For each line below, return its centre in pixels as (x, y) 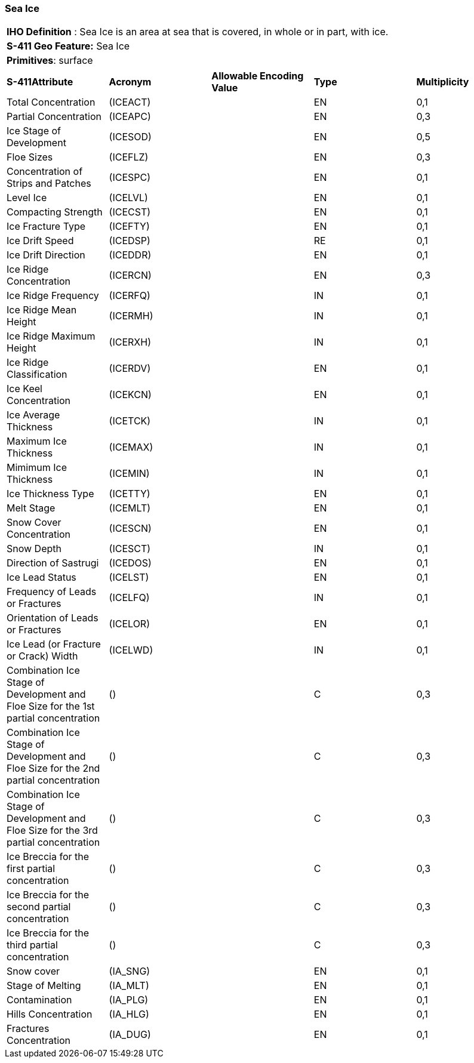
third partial (32, 945)
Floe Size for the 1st (51, 706)
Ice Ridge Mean (42, 310)
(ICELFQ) (129, 598)
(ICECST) (130, 212)
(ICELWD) (131, 650)
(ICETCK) (130, 421)
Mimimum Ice (37, 468)
